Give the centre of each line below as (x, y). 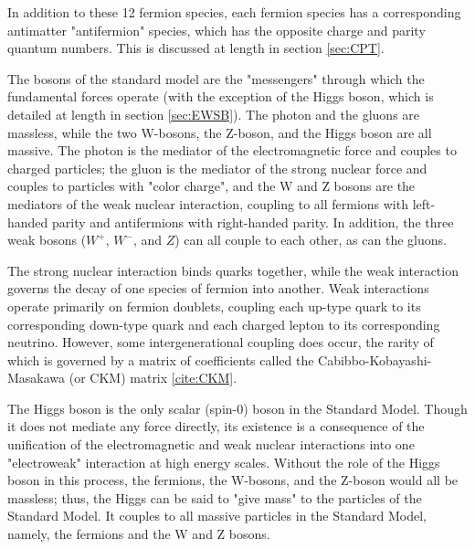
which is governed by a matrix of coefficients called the (161, 359)
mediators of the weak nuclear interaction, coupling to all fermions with (208, 203)
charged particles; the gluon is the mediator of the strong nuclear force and (217, 168)
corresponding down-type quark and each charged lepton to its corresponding (224, 324)
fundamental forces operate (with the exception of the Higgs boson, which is (221, 96)
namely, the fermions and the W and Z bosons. (139, 534)
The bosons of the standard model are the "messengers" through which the (216, 78)
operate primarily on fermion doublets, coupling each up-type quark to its (214, 306)
